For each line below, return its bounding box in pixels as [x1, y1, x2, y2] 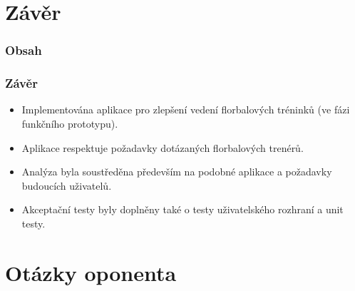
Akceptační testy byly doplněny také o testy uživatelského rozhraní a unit [21, 202, 344, 217]
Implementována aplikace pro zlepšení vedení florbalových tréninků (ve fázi [21, 102, 350, 117]
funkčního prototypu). [21, 116, 118, 131]
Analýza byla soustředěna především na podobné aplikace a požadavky [21, 164, 332, 179]
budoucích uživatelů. [21, 178, 112, 193]
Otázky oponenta [5, 257, 177, 287]
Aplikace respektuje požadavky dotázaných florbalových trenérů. [21, 140, 304, 155]
